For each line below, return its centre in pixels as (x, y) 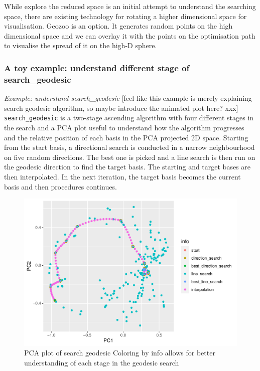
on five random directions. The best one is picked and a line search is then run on (130, 157)
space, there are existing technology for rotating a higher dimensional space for (125, 16)
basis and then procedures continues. (60, 186)
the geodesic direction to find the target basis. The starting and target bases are (127, 167)
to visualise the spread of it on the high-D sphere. (81, 45)
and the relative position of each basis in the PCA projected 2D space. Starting (126, 137)
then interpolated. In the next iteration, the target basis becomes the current (122, 176)
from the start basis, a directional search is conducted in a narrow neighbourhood (129, 147)
